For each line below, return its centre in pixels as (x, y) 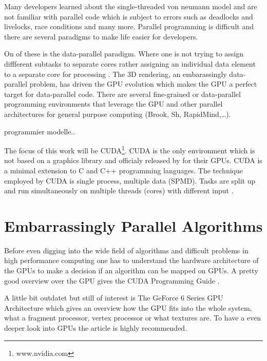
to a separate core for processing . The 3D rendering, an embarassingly (116, 74)
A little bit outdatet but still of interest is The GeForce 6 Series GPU (114, 298)
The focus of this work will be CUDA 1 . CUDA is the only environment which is (130, 149)
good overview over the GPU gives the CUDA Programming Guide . (112, 280)
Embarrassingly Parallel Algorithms (133, 225)
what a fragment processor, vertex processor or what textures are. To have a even (133, 318)
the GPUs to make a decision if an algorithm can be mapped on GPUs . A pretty (131, 270)
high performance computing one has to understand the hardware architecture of (131, 260)
